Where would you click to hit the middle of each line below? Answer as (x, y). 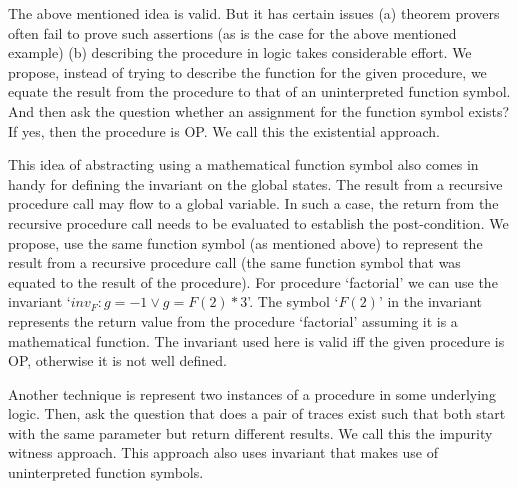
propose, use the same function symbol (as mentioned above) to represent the (245, 242)
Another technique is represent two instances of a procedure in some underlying (252, 393)
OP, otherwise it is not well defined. (117, 360)
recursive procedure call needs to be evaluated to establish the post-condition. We (258, 222)
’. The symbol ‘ (293, 301)
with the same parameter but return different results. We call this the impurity (250, 432)
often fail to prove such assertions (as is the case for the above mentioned (232, 32)
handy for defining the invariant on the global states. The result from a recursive (255, 183)
